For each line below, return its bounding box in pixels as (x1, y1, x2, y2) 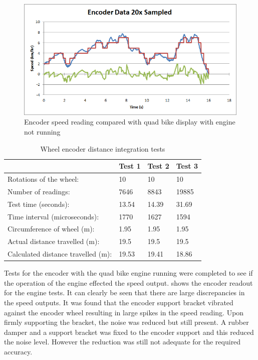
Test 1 (119, 161, 141, 171)
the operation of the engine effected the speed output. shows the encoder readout (4, 277, 253, 288)
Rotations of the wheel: (8, 174, 79, 184)
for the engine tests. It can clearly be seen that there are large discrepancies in (4, 287, 245, 298)
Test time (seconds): (8, 198, 70, 209)
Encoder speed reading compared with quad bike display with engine (24, 116, 235, 127)
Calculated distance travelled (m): (8, 249, 112, 259)
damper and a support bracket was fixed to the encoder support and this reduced (4, 326, 254, 337)
